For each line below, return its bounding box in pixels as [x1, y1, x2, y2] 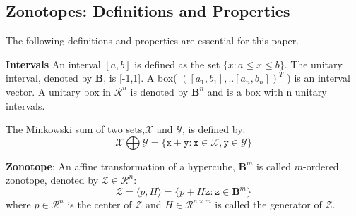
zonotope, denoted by [6, 172, 99, 187]
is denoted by [130, 84, 189, 99]
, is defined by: [182, 122, 246, 136]
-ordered [303, 158, 339, 173]
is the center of [67, 197, 132, 212]
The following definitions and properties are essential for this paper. [6, 33, 299, 48]
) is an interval [287, 70, 350, 85]
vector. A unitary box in [6, 84, 112, 99]
